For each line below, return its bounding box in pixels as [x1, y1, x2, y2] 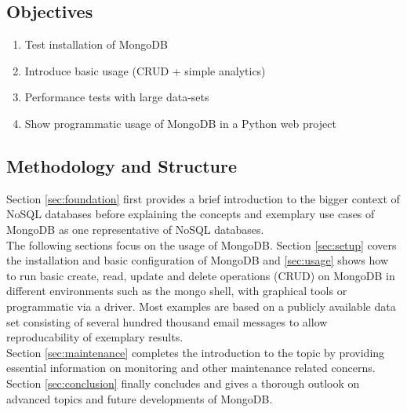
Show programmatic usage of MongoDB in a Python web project [24, 115, 336, 131]
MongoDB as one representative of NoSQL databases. [6, 221, 264, 237]
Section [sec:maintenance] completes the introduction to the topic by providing [6, 344, 385, 360]
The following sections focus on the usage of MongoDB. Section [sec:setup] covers [6, 236, 397, 253]
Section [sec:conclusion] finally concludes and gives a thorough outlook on [6, 374, 360, 391]
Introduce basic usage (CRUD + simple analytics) [24, 62, 266, 78]
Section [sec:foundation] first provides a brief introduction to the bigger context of [6, 190, 400, 206]
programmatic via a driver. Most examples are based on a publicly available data [6, 297, 396, 314]
